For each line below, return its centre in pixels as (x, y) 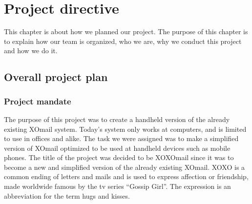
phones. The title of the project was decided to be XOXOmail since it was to (119, 157)
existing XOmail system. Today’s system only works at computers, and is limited (125, 129)
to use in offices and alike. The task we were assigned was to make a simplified (121, 138)
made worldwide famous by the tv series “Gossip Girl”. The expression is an (117, 186)
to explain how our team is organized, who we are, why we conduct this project (123, 41)
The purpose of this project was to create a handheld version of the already (117, 119)
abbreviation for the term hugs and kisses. (67, 195)
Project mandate (38, 101)
